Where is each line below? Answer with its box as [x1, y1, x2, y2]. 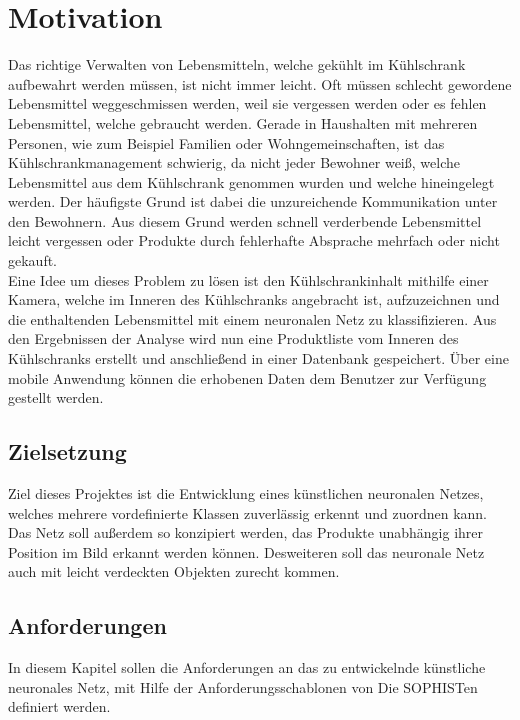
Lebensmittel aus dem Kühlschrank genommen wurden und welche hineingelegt [8, 171, 495, 192]
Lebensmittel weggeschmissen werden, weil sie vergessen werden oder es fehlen [8, 93, 487, 114]
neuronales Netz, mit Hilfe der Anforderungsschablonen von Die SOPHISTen [8, 676, 478, 697]
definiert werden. [8, 696, 111, 717]
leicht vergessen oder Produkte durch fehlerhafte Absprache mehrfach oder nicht [8, 230, 500, 251]
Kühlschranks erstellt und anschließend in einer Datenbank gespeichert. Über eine [8, 348, 509, 369]
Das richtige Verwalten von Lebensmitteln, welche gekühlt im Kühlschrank [8, 54, 466, 75]
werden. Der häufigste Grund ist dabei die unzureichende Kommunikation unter [8, 191, 498, 212]
